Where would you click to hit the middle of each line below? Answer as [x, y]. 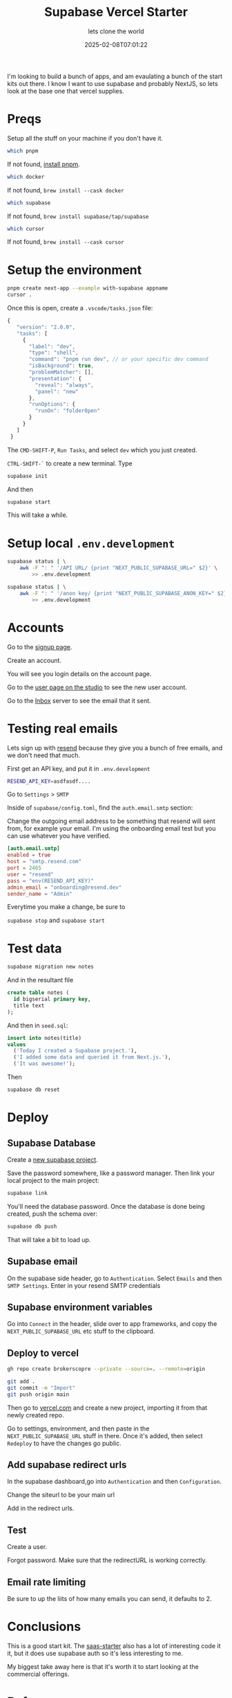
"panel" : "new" [57, 391]
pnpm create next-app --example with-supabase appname [88, 288]
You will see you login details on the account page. [79, 673]
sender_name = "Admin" [40, 894]
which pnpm [23, 151]
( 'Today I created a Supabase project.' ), [75, 1051]
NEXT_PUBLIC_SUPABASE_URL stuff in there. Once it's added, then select [105, 1435]
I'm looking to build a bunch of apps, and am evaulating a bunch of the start [115, 76]
